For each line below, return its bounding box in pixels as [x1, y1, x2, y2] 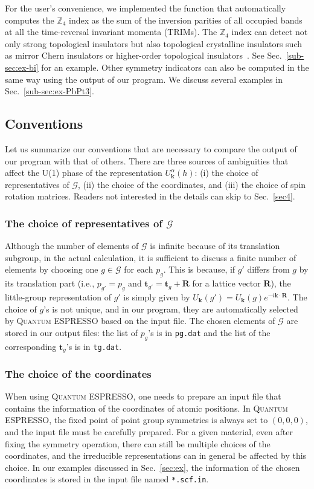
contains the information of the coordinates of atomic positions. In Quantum [5, 401, 288, 414]
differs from [247, 263, 290, 276]
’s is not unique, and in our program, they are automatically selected [43, 302, 298, 315]
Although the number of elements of [5, 239, 139, 252]
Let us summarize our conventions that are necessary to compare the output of [5, 142, 297, 155]
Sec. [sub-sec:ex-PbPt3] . [5, 85, 94, 97]
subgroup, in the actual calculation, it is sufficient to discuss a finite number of [5, 251, 296, 264]
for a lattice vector [192, 277, 261, 290]
